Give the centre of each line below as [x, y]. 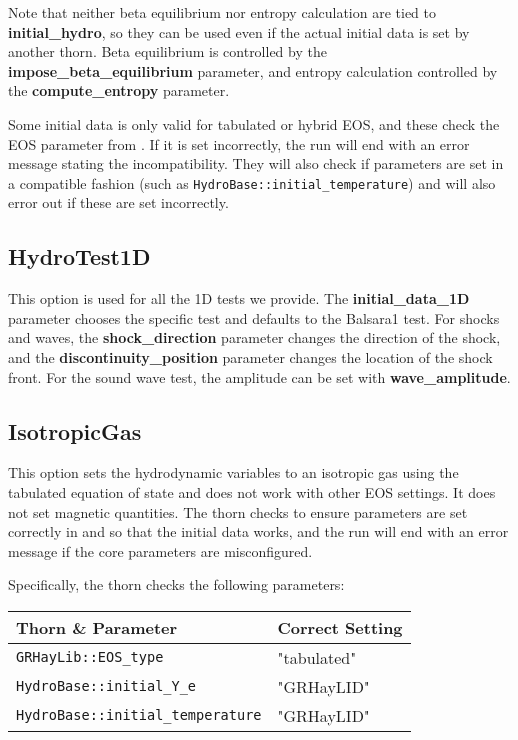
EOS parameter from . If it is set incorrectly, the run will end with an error [239, 143]
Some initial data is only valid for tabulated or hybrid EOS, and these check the [254, 123]
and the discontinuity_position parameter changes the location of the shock [250, 356]
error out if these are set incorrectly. [118, 202]
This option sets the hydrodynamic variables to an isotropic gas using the [233, 472]
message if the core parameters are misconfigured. [160, 550]
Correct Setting [340, 627]
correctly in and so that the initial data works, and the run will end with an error [258, 531]
